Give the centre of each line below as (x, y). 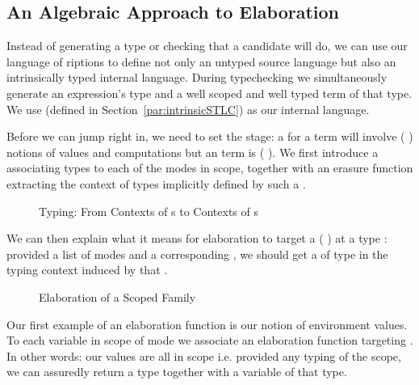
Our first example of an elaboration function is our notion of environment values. (207, 324)
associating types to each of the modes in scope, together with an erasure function (210, 168)
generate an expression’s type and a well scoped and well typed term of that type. (209, 93)
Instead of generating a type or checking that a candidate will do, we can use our (207, 46)
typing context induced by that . (87, 270)
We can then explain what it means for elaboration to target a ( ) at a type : (197, 238)
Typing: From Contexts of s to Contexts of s (149, 211)
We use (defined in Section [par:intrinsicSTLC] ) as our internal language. (188, 109)
